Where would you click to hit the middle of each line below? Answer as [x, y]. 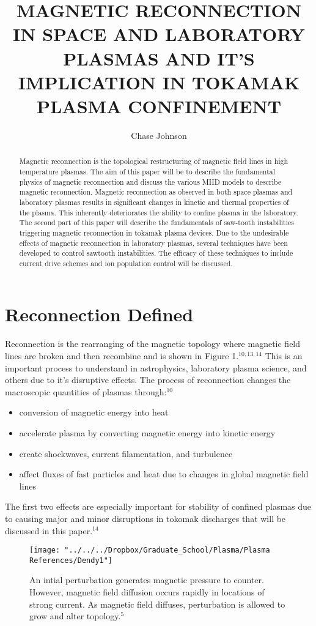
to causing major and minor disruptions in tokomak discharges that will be [145, 518]
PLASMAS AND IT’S [159, 58]
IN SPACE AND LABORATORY [159, 34]
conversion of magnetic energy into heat [94, 412]
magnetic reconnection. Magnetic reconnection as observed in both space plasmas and [156, 192]
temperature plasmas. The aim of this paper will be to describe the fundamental [147, 171]
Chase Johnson [159, 135]
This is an [284, 356]
